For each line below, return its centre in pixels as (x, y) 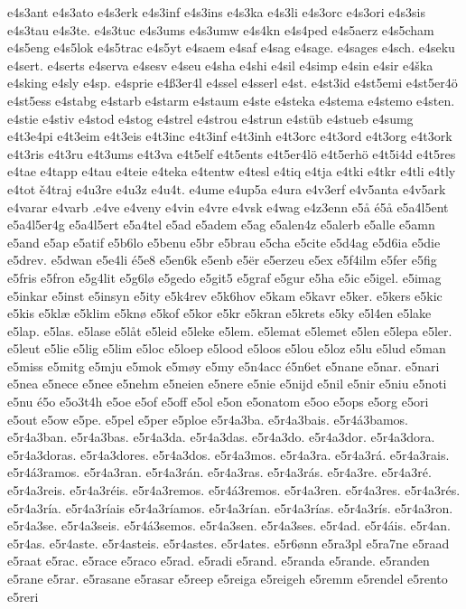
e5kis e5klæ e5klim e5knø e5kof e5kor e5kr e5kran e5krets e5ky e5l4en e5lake (219, 313)
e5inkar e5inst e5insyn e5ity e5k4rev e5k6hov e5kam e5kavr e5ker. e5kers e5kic (225, 295)
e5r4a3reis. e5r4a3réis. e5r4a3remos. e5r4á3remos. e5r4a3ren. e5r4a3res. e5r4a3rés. (234, 490)
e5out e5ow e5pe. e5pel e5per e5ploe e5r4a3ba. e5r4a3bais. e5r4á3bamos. (208, 419)
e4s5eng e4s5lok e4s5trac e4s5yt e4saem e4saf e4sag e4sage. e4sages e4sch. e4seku (231, 47)
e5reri (23, 596)
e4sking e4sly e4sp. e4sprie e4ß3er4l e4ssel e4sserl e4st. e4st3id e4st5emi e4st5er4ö (233, 83)
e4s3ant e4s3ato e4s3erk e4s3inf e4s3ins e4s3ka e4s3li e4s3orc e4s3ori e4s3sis (216, 12)
